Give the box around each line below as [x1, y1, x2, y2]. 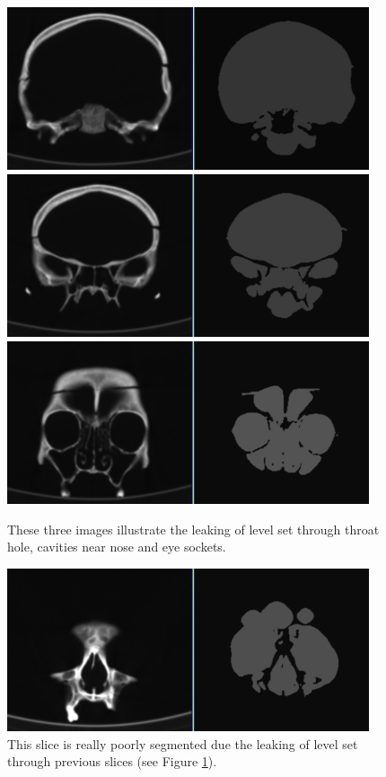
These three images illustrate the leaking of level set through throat [7, 519, 380, 538]
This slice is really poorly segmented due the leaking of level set [7, 734, 358, 753]
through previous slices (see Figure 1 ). [7, 752, 217, 771]
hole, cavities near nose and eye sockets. [7, 537, 226, 556]
